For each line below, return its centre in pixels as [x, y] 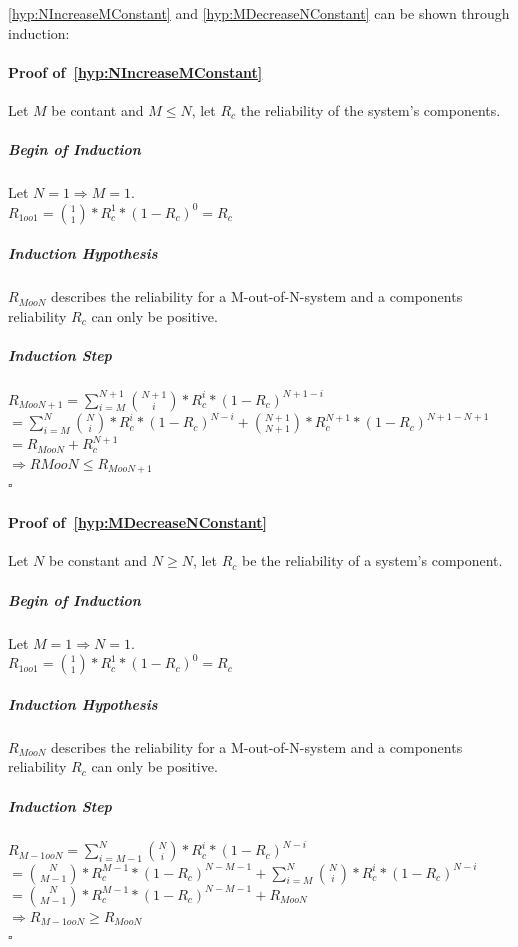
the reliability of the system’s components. [370, 109]
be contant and [97, 109]
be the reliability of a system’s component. [372, 560]
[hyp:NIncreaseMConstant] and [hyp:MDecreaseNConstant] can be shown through [259, 13]
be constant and [98, 560]
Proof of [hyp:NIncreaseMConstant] [135, 71]
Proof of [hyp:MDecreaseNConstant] [137, 522]
